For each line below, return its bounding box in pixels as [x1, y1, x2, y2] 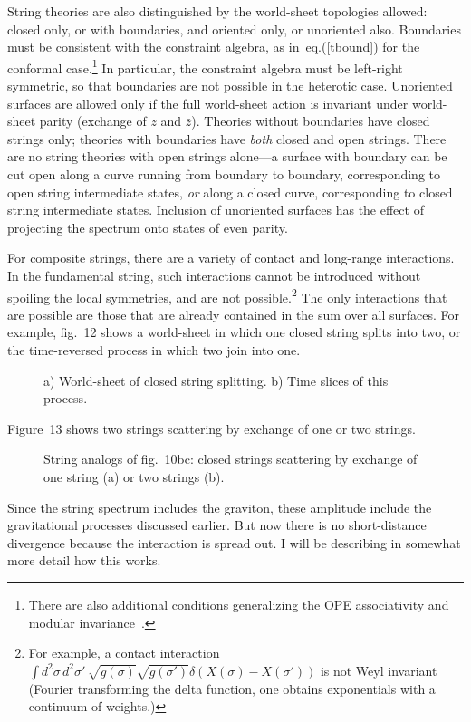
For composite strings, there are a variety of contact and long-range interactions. [7, 248, 455, 267]
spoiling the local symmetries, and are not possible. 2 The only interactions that [7, 284, 447, 306]
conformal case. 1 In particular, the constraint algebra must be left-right [7, 55, 403, 77]
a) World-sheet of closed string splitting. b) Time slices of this [43, 371, 389, 390]
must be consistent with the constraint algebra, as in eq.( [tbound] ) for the [7, 37, 420, 56]
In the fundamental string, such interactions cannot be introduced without [7, 265, 421, 284]
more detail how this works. [7, 551, 161, 570]
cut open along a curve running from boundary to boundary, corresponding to [7, 165, 441, 183]
